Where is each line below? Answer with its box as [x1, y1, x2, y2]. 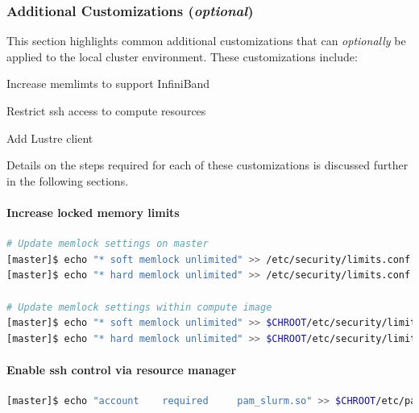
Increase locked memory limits [6, 203, 180, 220]
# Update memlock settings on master [6, 238, 209, 250]
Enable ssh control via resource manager [6, 361, 237, 378]
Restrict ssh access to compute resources [6, 102, 206, 119]
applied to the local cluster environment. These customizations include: [6, 48, 358, 65]
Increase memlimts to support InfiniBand [6, 75, 210, 92]
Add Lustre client [6, 129, 93, 146]
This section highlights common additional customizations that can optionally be [6, 32, 406, 49]
